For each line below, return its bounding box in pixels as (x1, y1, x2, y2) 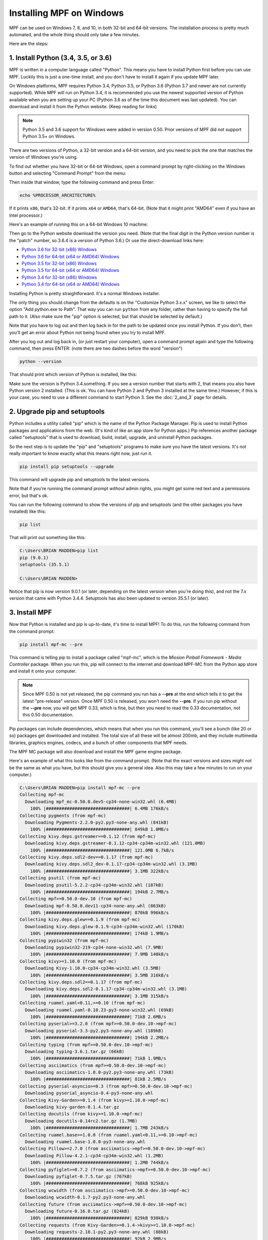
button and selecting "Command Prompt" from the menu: (9, 170, 127, 176)
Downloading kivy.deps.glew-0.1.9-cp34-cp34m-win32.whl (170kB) (25, 924, 185, 930)
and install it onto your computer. (9, 668, 77, 674)
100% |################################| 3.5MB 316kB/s (30, 972, 169, 978)
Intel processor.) (9, 212, 43, 218)
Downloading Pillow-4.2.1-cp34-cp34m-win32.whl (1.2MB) (25, 1153, 164, 1158)
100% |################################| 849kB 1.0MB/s (30, 826, 169, 832)
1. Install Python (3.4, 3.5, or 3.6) (9, 54, 112, 62)
